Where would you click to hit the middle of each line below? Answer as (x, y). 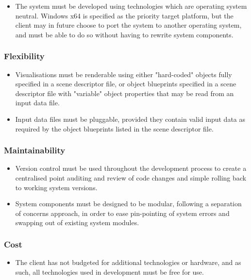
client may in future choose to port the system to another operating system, (128, 25)
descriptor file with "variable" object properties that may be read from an (125, 93)
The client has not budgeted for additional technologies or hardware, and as (128, 262)
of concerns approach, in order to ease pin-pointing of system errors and (122, 213)
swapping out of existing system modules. (77, 222)
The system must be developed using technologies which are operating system (131, 6)
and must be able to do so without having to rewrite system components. (124, 34)
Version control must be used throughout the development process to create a (131, 168)
